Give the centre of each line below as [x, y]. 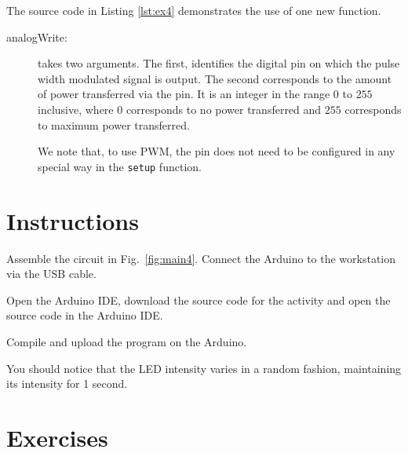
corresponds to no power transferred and [224, 109]
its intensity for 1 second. [67, 384]
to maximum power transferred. [114, 124]
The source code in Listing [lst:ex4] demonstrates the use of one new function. [194, 10]
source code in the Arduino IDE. [85, 315]
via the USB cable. [51, 274]
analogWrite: [37, 37]
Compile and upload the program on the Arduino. [127, 341]
